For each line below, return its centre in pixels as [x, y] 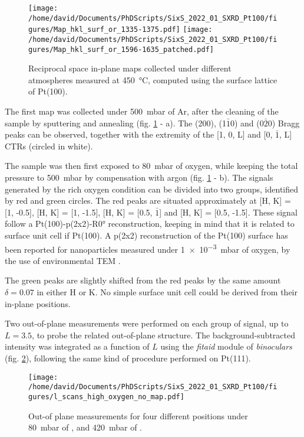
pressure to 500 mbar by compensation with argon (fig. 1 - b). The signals [139, 177]
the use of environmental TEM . [63, 260]
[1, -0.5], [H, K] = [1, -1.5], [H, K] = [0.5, [79, 212]
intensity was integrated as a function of [77, 346]
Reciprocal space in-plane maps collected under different [130, 68]
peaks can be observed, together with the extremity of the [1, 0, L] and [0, [139, 134]
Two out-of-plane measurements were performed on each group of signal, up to [147, 323]
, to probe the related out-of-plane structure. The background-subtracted [163, 335]
